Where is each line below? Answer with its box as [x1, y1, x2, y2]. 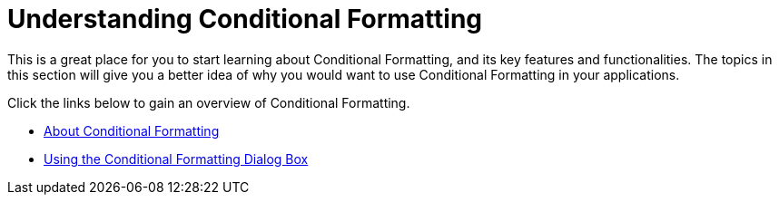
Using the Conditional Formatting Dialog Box [44, 150, 309, 167]
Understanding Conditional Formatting [7, 4, 483, 34]
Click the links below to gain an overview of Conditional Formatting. [7, 94, 410, 111]
